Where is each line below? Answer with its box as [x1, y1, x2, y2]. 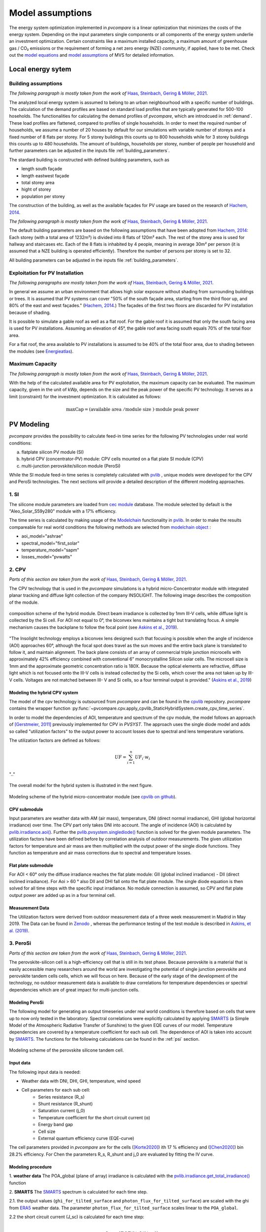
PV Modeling [9, 420, 50, 429]
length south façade [21, 166, 63, 172]
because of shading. [9, 309, 51, 315]
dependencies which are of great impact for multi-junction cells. [9, 987, 140, 992]
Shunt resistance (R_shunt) [38, 1101, 93, 1107]
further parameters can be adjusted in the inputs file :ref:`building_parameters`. [9, 148, 170, 154]
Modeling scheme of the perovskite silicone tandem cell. [9, 1047, 124, 1053]
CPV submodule [9, 806, 43, 812]
